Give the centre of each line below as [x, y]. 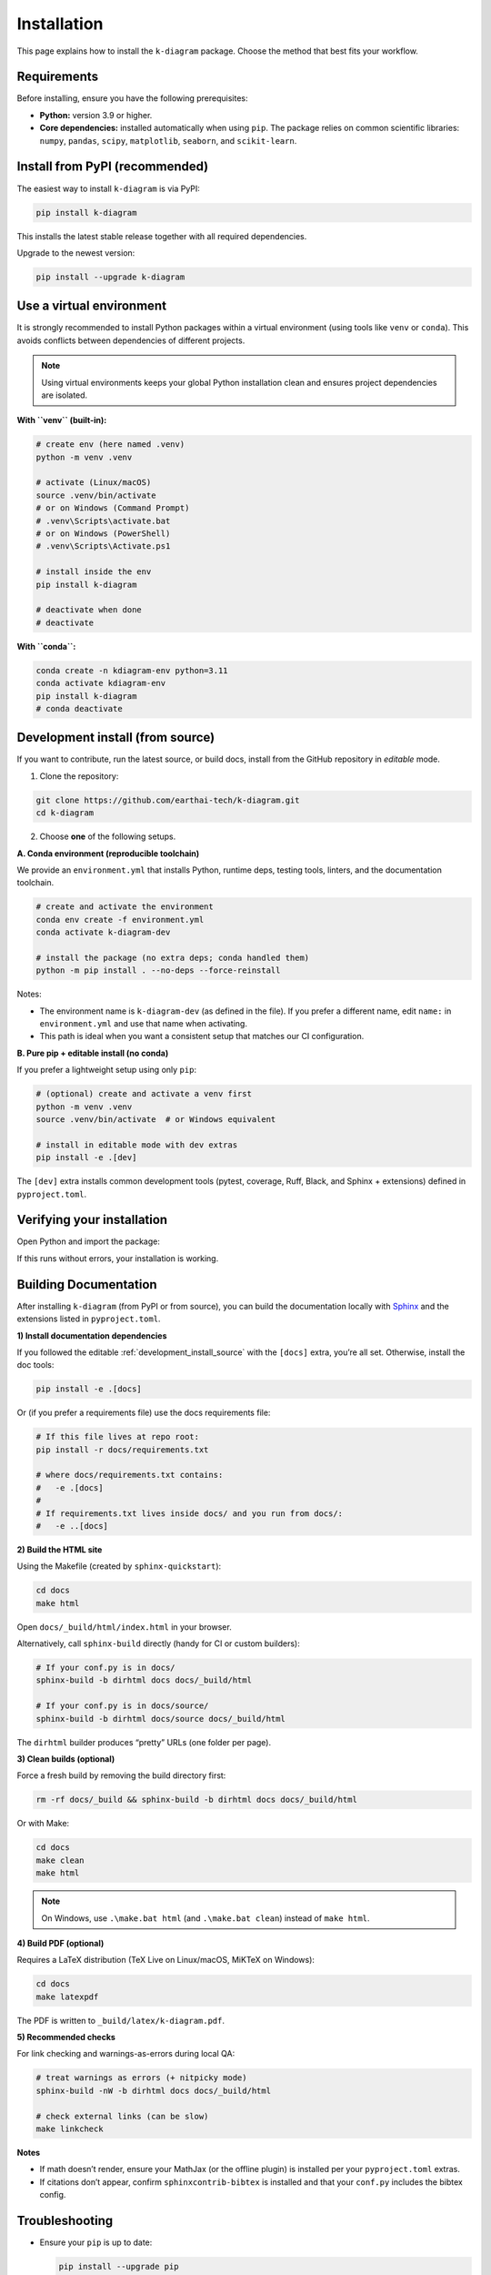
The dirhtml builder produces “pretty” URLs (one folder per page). [144, 1742]
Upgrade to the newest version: [76, 253]
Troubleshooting [65, 2220]
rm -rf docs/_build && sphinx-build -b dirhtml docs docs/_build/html [197, 1800]
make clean [60, 1860]
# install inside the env [94, 572]
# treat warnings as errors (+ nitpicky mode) [141, 2078]
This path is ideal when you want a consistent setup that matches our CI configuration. [202, 1036]
